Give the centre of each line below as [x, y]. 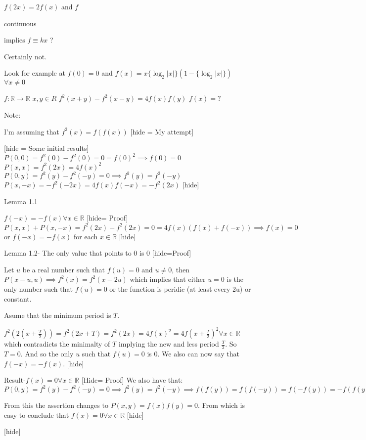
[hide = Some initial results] [46, 148]
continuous [20, 23]
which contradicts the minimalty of [57, 344]
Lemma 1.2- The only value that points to [68, 253]
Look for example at [35, 73]
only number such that [38, 288]
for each [86, 236]
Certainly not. [25, 56]
